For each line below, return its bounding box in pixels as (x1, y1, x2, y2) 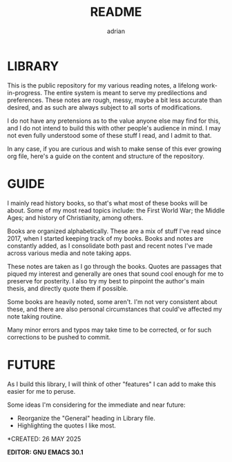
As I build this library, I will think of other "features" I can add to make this (7, 380, 216, 388)
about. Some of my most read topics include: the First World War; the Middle (7, 206, 225, 214)
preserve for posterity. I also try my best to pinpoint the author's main (7, 277, 205, 285)
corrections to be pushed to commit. (7, 332, 111, 341)
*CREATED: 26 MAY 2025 (7, 434, 81, 443)
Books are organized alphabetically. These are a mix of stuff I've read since (7, 227, 222, 235)
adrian (106, 27, 126, 35)
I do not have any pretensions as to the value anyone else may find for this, (7, 117, 221, 125)
